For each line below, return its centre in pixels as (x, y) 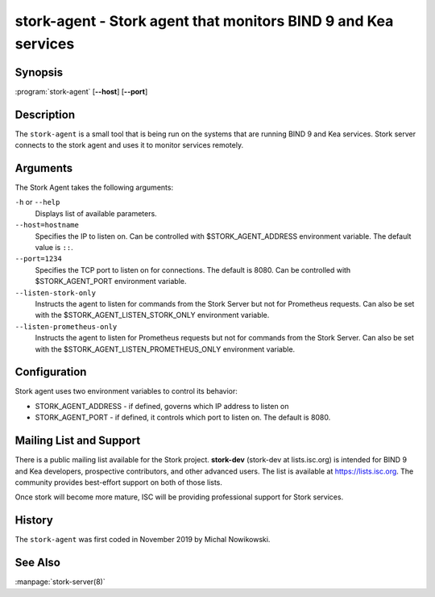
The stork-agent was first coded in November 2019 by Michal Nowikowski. (143, 540)
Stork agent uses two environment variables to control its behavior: (126, 391)
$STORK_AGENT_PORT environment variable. (111, 282)
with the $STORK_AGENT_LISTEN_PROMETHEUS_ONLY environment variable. (165, 349)
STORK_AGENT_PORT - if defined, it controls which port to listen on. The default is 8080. (183, 417)
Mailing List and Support (78, 441)
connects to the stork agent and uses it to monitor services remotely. (129, 145)
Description (45, 114)
